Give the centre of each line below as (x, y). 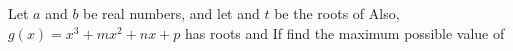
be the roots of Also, (337, 13)
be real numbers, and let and (171, 13)
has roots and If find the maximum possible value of (345, 32)
